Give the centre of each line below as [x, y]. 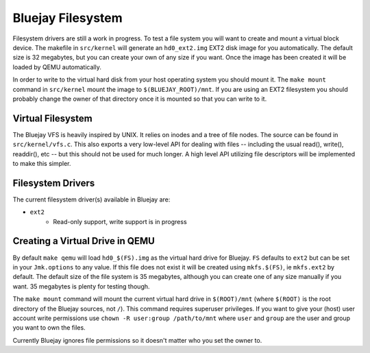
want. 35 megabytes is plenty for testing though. [81, 286]
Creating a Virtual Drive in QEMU [84, 241]
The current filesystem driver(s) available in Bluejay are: [91, 199]
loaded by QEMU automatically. [57, 67]
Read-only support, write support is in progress [120, 221]
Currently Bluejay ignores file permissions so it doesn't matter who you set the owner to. [137, 340]
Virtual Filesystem [52, 118]
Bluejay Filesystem [67, 18]
